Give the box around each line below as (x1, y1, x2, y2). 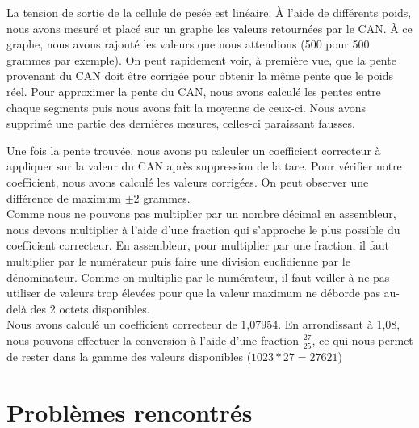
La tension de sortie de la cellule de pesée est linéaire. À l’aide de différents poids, (6, 4, 412, 20)
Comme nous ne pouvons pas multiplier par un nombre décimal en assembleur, (6, 205, 396, 222)
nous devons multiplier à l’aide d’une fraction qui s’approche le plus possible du (6, 220, 400, 237)
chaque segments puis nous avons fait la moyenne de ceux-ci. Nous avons (6, 99, 366, 115)
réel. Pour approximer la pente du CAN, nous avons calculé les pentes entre (6, 82, 381, 99)
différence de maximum (6, 189, 121, 206)
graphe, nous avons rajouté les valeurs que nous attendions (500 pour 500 (6, 36, 370, 52)
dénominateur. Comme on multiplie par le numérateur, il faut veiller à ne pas (6, 268, 390, 285)
